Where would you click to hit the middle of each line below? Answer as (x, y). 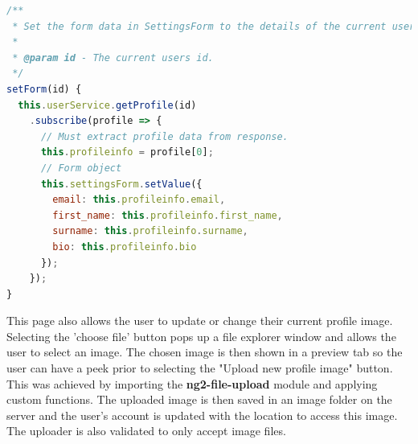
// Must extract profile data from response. (164, 136)
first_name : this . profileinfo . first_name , (168, 215)
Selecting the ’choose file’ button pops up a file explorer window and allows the (201, 336)
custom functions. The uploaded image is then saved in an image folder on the (199, 399)
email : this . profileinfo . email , (139, 200)
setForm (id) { (44, 89)
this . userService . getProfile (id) (107, 105)
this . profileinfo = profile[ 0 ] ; (127, 152)
